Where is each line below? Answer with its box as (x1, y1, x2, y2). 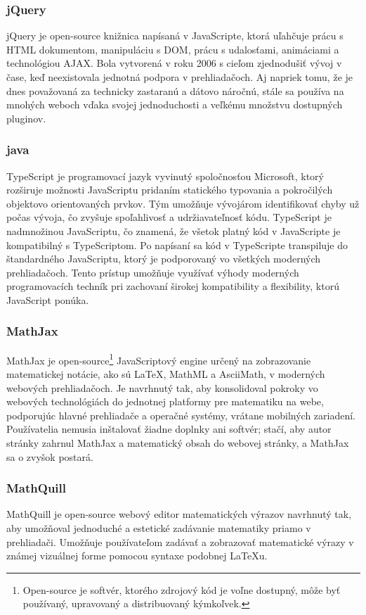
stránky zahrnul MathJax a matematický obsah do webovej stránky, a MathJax (6, 435, 349, 450)
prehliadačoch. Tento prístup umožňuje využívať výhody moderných (6, 265, 299, 279)
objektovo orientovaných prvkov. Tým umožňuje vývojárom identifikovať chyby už (6, 196, 360, 210)
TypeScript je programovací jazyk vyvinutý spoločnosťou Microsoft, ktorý (6, 168, 324, 183)
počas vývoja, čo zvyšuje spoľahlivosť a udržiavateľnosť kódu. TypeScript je (6, 210, 332, 224)
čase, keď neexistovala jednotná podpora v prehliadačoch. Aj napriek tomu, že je (6, 70, 353, 84)
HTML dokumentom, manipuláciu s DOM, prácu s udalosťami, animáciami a (6, 42, 339, 56)
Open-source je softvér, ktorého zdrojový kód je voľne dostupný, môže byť (22, 582, 341, 597)
